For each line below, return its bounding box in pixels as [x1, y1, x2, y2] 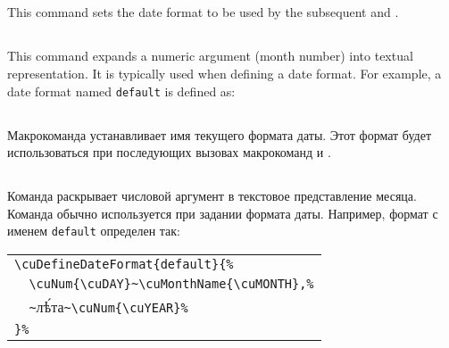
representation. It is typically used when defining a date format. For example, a [7, 63, 442, 82]
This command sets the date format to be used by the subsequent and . [7, 3, 399, 21]
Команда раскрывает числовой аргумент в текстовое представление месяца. [7, 186, 417, 205]
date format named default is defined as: [7, 81, 236, 100]
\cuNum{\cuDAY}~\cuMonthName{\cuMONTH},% [29, 277, 314, 292]
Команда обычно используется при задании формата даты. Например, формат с [7, 203, 438, 222]
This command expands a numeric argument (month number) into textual [7, 46, 413, 65]
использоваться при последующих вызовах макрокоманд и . [7, 143, 331, 162]
